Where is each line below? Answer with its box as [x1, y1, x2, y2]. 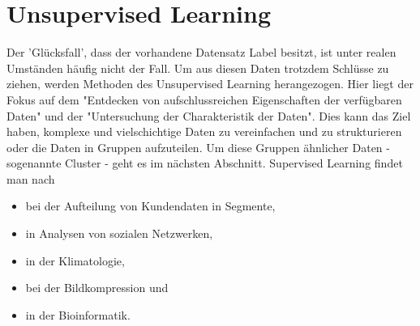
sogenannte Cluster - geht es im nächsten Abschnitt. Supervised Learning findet [6, 155, 403, 171]
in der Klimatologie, [25, 252, 125, 269]
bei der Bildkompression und [25, 279, 169, 296]
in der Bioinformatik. [25, 306, 131, 323]
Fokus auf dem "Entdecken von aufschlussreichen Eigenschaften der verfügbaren [6, 91, 402, 108]
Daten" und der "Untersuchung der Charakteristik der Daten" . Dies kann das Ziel [6, 107, 411, 124]
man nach [6, 170, 55, 187]
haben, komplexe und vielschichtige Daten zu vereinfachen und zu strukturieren [6, 123, 402, 140]
